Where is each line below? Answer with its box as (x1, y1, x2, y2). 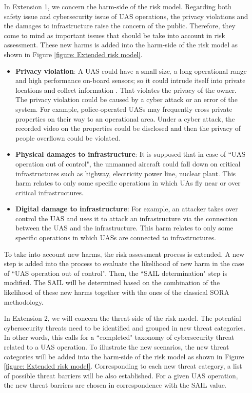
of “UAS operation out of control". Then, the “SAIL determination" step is (4, 268, 228, 278)
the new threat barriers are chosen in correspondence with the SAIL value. (4, 380, 227, 390)
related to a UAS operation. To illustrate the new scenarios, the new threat (4, 342, 229, 352)
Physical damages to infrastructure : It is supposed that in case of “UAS (15, 149, 246, 159)
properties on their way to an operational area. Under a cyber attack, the (15, 113, 235, 124)
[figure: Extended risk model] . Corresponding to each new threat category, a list (4, 361, 242, 371)
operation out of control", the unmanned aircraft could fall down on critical (15, 158, 241, 168)
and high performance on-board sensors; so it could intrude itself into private (15, 75, 246, 85)
